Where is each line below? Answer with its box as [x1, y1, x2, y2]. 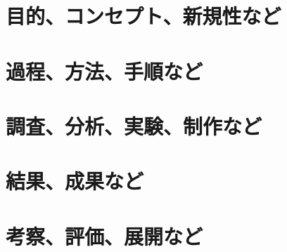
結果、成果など [6, 166, 144, 195]
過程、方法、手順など [6, 56, 203, 85]
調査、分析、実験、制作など [6, 111, 262, 140]
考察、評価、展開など [6, 221, 203, 250]
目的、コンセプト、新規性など [6, 1, 281, 30]
